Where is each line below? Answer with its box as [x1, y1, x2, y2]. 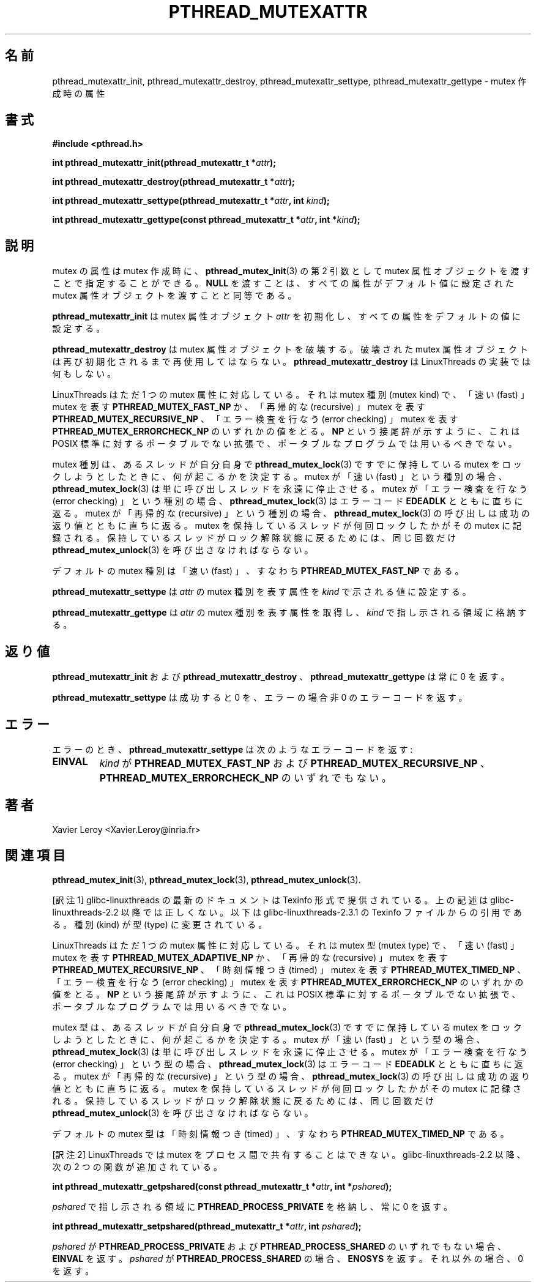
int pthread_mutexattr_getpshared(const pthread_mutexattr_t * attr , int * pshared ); [52, 1181, 392, 1192]
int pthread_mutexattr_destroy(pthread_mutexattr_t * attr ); [52, 176, 295, 187]
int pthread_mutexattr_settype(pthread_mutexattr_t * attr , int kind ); [52, 195, 330, 206]
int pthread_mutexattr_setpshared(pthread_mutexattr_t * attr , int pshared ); [52, 1220, 362, 1231]
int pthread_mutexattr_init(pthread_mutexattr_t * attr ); [52, 157, 277, 168]
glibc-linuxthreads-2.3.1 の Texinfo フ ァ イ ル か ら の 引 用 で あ [263, 906, 522, 917]
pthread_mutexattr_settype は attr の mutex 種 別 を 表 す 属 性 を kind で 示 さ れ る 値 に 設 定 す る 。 [52, 586, 471, 597]
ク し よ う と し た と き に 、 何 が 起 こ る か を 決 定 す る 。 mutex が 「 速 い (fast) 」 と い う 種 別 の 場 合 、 [52, 471, 507, 482]
